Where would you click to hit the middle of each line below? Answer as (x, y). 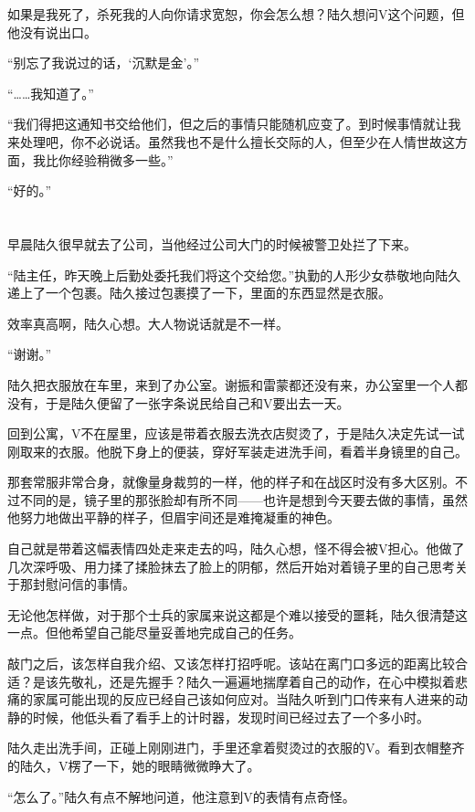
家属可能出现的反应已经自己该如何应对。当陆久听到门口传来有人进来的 (243, 699)
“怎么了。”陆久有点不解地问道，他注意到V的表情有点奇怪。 (181, 796)
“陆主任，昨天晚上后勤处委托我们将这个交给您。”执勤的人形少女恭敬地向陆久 (234, 274)
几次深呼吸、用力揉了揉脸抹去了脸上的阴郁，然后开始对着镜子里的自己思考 (231, 566)
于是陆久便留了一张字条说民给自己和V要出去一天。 (197, 402)
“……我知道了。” (51, 93)
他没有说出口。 (52, 32)
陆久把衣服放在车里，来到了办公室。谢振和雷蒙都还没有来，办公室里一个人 (231, 384)
